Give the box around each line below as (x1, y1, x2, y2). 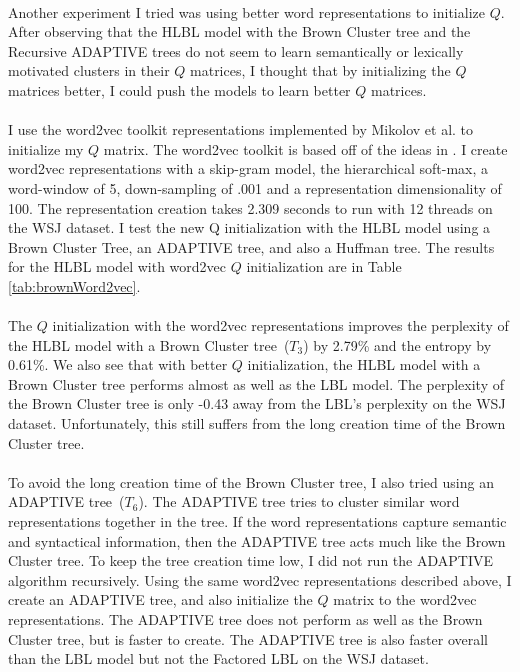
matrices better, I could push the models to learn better (8, 79, 351, 100)
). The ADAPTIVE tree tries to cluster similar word (138, 491, 460, 512)
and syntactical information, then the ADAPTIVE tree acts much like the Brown (8, 530, 506, 551)
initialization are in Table (246, 256, 402, 277)
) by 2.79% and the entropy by (303, 334, 492, 355)
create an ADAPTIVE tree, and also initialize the (8, 589, 313, 610)
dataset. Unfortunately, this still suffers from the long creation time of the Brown (8, 413, 506, 434)
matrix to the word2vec (333, 589, 477, 610)
